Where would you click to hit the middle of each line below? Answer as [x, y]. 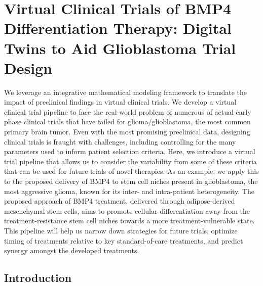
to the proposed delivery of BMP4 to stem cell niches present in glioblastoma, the [131, 181]
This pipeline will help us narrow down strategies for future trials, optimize [121, 230]
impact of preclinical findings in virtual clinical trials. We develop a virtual [120, 102]
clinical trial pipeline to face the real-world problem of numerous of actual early [128, 111]
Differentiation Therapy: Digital [118, 28]
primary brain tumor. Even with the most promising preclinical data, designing [127, 132]
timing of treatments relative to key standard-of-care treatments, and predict [124, 240]
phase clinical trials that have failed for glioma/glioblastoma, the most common [127, 122]
